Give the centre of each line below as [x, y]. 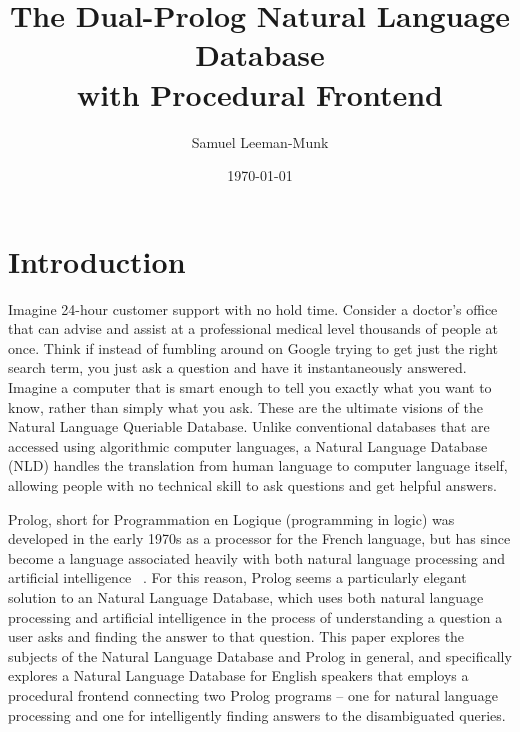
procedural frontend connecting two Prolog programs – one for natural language [253, 694]
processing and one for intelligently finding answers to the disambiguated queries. [257, 714]
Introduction [97, 260]
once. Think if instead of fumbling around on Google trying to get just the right [253, 347]
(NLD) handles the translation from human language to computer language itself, [258, 465]
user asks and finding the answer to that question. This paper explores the [236, 636]
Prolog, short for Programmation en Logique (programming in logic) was [231, 518]
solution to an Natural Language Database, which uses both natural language [246, 596]
